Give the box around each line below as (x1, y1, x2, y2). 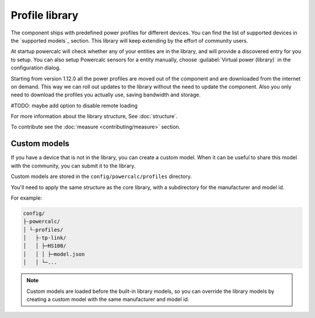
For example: (10, 194, 43, 201)
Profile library (10, 9, 79, 22)
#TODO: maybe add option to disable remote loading (10, 102, 138, 109)
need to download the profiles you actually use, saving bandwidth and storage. (10, 91, 201, 99)
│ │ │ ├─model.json (23, 251, 85, 257)
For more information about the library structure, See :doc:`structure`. (10, 113, 178, 120)
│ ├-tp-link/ (23, 235, 66, 242)
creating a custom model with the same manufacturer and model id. (26, 296, 190, 303)
